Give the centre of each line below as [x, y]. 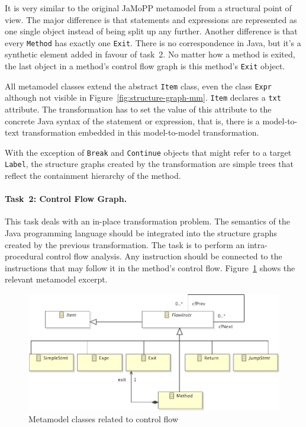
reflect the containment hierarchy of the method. [93, 176]
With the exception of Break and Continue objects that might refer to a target [148, 152]
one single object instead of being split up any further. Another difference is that [151, 31]
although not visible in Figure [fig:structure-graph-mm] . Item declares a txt [143, 97]
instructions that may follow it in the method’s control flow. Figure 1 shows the [150, 267]
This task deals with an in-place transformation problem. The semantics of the [148, 221]
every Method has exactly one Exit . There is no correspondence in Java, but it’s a [153, 42]
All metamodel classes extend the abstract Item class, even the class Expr [138, 86]
